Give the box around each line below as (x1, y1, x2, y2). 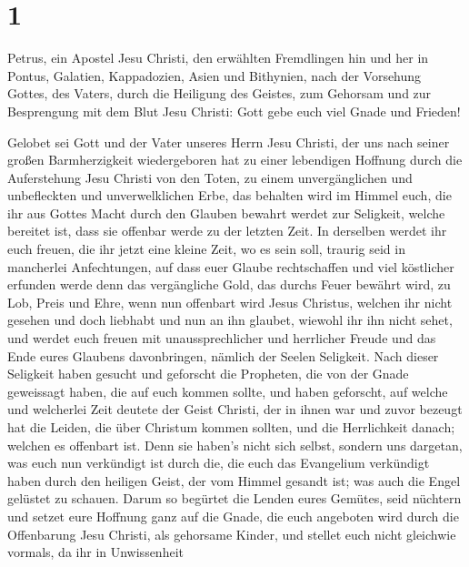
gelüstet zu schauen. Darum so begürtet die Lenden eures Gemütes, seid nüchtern (7, 489, 462, 508)
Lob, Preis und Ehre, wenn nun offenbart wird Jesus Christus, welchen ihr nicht (7, 292, 453, 311)
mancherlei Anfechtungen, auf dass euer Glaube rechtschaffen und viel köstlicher (7, 257, 454, 276)
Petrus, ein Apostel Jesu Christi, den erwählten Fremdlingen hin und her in (7, 48, 429, 67)
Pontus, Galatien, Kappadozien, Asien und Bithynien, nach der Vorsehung (7, 66, 422, 85)
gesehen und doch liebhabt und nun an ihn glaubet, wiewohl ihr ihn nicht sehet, (7, 310, 453, 329)
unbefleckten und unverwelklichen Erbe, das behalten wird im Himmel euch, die (7, 186, 452, 205)
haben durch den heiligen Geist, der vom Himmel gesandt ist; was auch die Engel (7, 471, 461, 490)
